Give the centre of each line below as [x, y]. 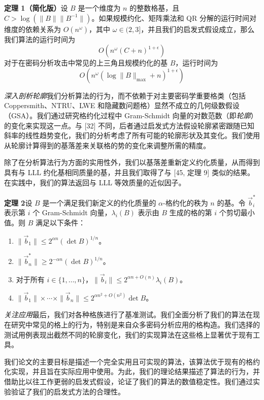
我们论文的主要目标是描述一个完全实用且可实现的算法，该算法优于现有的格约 [132, 361]
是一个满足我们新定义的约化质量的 [99, 202]
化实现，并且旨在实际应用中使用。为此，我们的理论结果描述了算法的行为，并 [132, 371]
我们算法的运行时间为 [40, 39]
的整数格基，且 [155, 8]
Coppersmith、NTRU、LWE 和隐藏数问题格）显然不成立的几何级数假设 [122, 105]
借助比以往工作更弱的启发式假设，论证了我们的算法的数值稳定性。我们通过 [128, 381]
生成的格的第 [191, 212]
